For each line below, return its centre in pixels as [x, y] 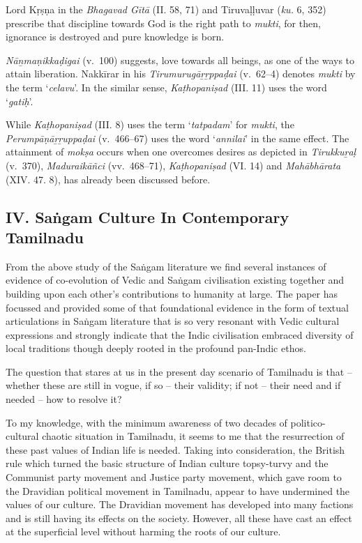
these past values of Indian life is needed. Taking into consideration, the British [175, 449]
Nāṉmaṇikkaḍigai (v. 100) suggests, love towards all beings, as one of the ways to [180, 60]
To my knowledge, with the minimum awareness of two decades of [146, 422]
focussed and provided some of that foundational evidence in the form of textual [177, 307]
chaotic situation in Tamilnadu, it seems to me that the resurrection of [193, 436]
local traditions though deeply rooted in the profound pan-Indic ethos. [156, 348]
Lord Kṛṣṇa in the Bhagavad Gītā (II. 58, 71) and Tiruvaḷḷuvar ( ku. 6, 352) [166, 9]
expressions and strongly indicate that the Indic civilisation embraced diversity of [180, 334]
